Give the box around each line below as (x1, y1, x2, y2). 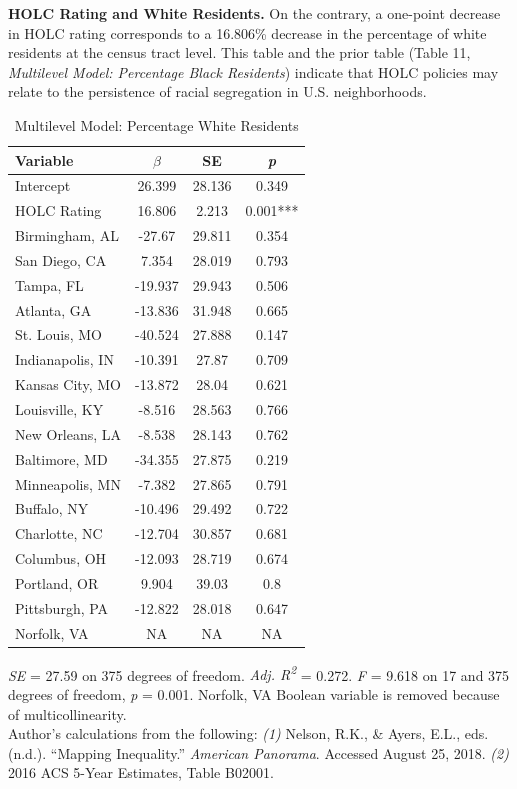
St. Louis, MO (15, 324, 103, 345)
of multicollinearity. (8, 703, 127, 724)
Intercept (15, 175, 71, 196)
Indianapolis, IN (15, 349, 114, 370)
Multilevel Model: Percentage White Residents (14, 114, 299, 135)
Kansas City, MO (15, 374, 121, 395)
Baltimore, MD (15, 448, 108, 469)
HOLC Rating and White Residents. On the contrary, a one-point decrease (8, 3, 501, 23)
